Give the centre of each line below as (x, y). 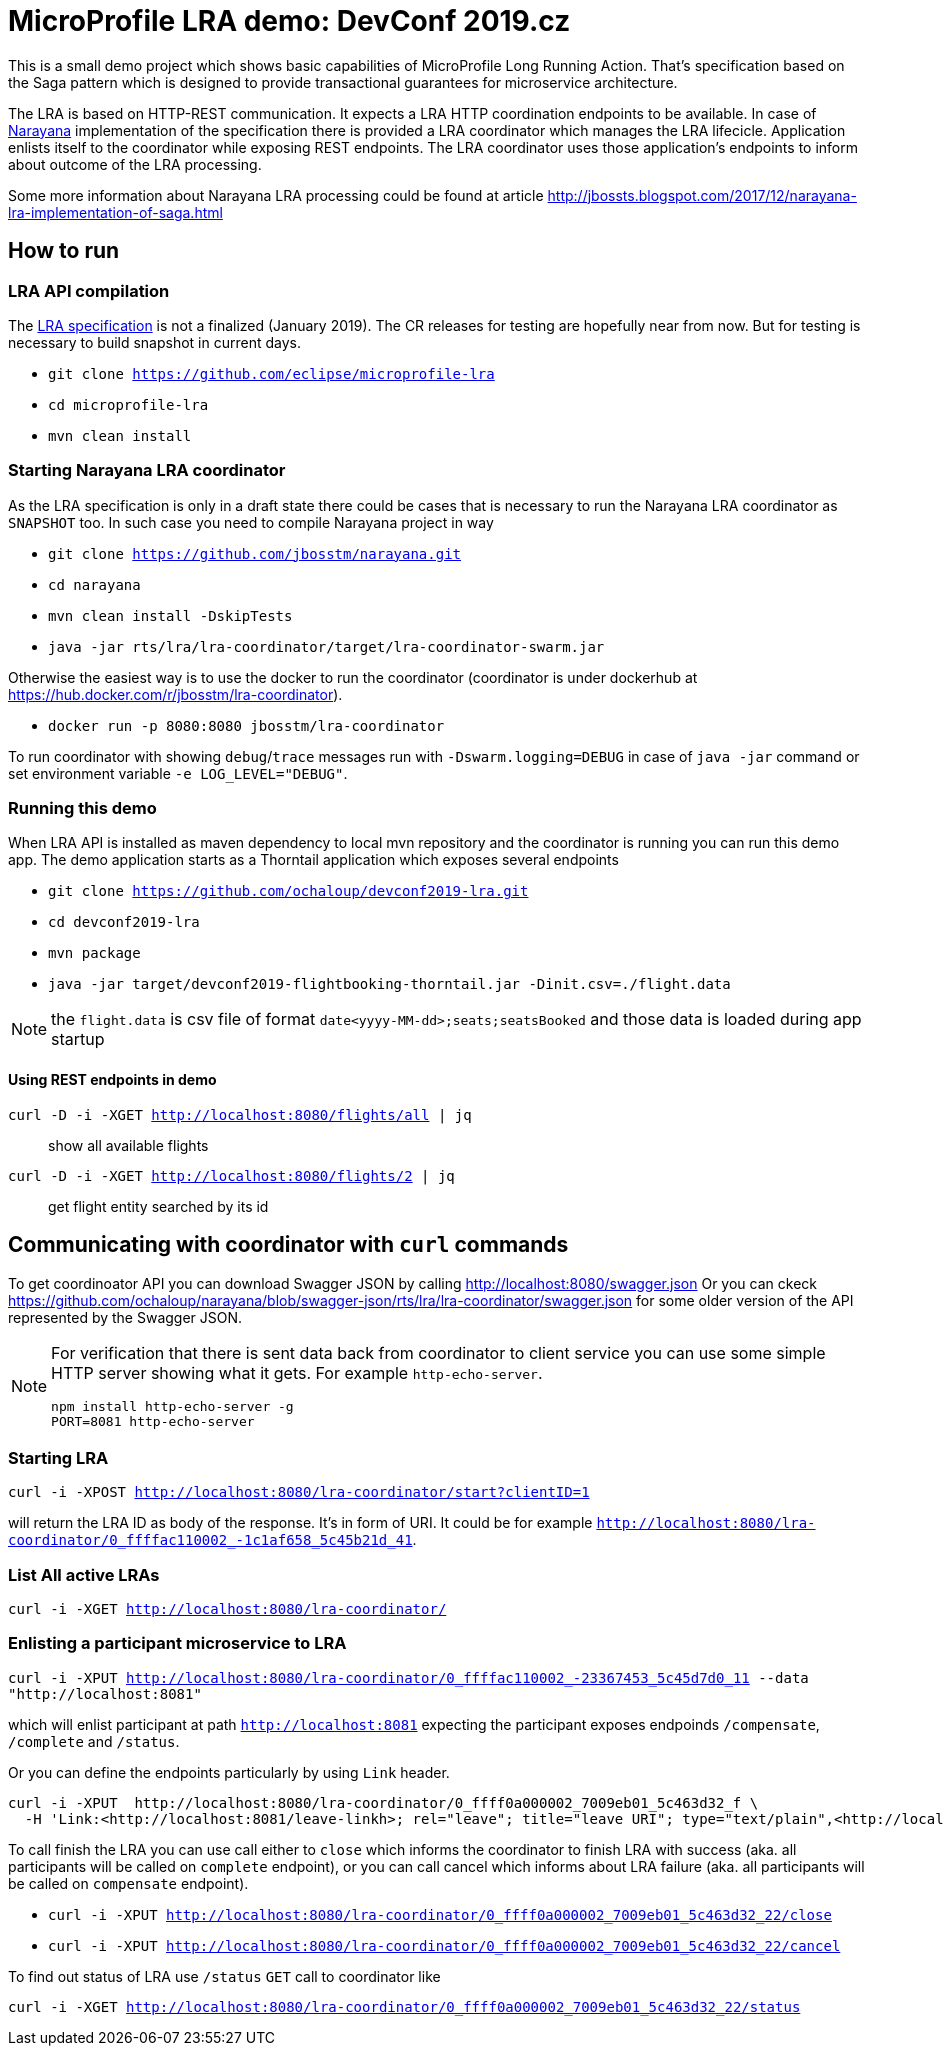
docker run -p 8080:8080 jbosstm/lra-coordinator (246, 725)
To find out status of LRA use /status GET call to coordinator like (224, 1976)
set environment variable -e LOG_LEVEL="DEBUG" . (178, 773)
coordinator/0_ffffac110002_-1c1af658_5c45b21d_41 (210, 1540)
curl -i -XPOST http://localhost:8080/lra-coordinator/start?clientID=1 (299, 1492)
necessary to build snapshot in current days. (154, 342)
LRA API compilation (89, 290)
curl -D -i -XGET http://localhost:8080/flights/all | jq (240, 1114)
